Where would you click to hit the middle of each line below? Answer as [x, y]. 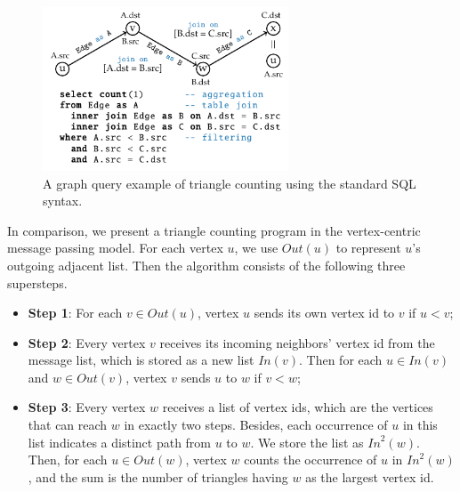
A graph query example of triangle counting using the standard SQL [230, 183]
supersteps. [37, 282]
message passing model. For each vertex [115, 248]
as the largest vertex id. [370, 476]
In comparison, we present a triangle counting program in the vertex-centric [214, 230]
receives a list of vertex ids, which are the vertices [298, 407]
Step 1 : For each [75, 313]
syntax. [63, 201]
